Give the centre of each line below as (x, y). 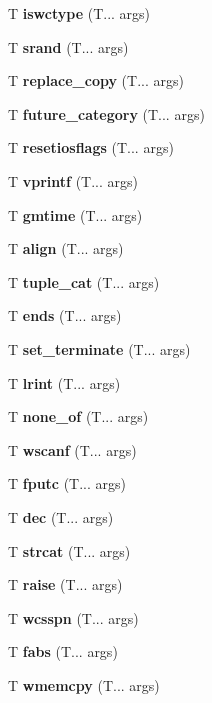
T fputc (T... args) (67, 483)
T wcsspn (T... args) (73, 617)
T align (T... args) (66, 248)
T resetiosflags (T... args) (91, 147)
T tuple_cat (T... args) (84, 281)
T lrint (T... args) (64, 382)
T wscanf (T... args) (72, 449)
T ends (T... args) (65, 315)
